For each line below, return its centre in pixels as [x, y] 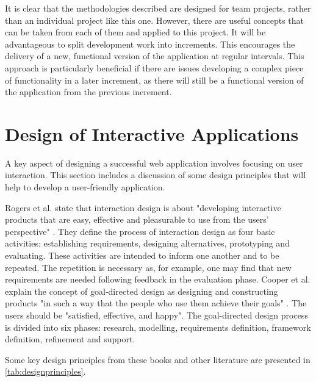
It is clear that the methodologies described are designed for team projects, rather [158, 8]
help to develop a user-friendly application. [85, 187]
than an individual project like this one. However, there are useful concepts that [155, 20]
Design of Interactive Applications [152, 133]
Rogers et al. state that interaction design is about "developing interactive [143, 207]
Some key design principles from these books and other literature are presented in [158, 359]
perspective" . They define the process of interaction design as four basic [140, 231]
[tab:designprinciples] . [45, 371]
